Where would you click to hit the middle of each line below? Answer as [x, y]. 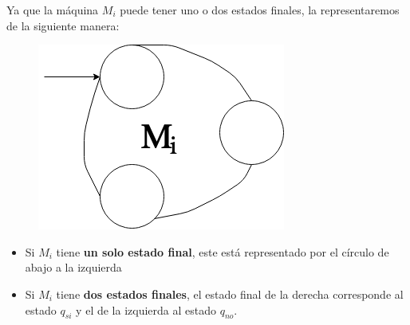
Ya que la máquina [53, 10]
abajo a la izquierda [73, 267]
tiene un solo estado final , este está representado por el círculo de [223, 251]
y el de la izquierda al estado [146, 309]
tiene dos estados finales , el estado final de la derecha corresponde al [230, 294]
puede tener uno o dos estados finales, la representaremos [260, 10]
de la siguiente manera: [63, 25]
